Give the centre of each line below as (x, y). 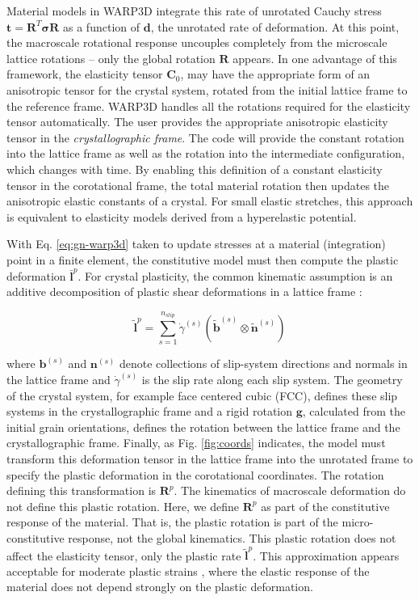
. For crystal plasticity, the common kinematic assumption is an (235, 275)
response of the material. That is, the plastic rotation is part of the (172, 522)
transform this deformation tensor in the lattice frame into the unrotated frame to (210, 459)
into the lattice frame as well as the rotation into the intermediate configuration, (206, 153)
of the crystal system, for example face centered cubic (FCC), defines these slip (202, 395)
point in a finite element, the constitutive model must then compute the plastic (203, 259)
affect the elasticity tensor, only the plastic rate (124, 555)
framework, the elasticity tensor (85, 74)
